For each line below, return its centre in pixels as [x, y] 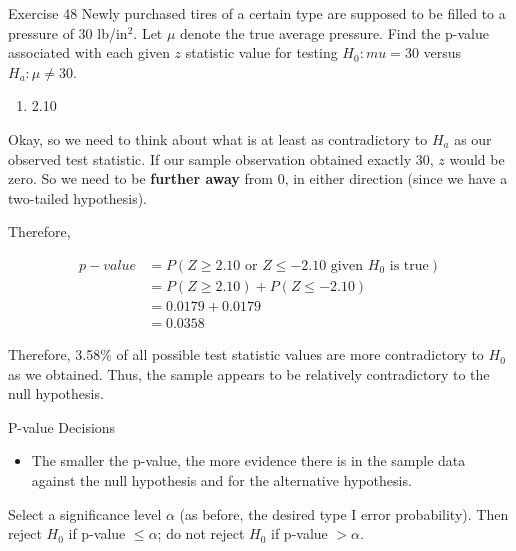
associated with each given [89, 52]
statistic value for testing [261, 52]
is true [409, 265]
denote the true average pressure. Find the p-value [334, 32]
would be [477, 158]
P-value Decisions [62, 426]
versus [442, 52]
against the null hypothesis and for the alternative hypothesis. [221, 480]
